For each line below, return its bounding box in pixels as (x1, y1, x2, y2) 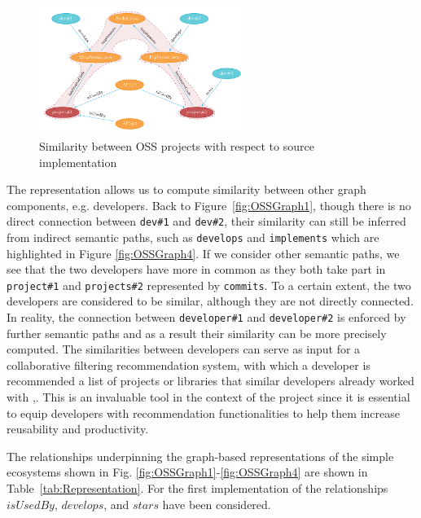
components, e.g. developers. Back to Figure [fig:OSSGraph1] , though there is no (7, 196, 411, 213)
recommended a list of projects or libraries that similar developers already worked (7, 372, 414, 389)
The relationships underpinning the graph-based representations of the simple (7, 447, 394, 464)
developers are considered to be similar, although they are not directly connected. (7, 292, 414, 309)
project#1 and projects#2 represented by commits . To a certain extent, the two (7, 276, 411, 293)
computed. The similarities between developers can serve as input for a (7, 340, 361, 358)
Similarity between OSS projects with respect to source (39, 137, 314, 154)
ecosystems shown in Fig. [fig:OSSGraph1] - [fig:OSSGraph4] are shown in (7, 463, 368, 481)
